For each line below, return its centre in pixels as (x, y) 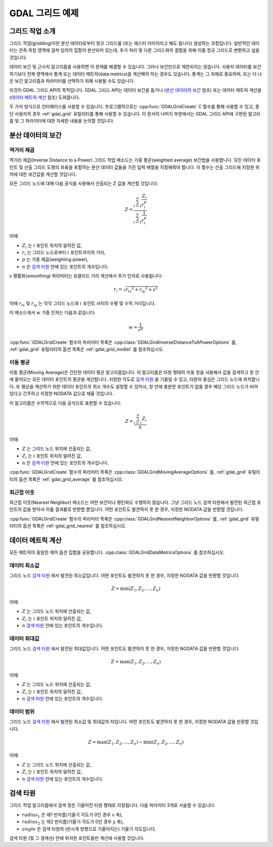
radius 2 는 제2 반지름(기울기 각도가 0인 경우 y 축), (73, 822)
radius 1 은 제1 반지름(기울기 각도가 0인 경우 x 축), (73, 815)
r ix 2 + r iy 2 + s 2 (142, 290)
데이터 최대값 (25, 638)
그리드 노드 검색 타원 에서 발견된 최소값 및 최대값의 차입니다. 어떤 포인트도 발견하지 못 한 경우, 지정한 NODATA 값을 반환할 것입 (134, 722)
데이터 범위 (22, 711)
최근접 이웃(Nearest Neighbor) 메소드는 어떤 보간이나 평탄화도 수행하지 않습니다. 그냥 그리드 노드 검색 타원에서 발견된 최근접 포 (135, 502)
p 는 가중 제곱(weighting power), (55, 259)
